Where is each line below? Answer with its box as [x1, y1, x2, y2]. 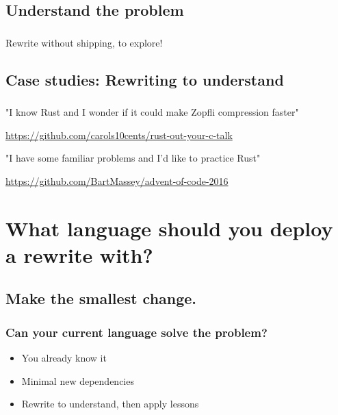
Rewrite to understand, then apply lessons [21, 397, 199, 411]
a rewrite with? [5, 240, 153, 268]
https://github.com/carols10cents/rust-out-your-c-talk [5, 127, 233, 142]
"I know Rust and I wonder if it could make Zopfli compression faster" [5, 105, 299, 118]
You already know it [21, 350, 107, 364]
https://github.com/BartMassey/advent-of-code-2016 [5, 173, 229, 188]
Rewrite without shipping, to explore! [5, 35, 163, 49]
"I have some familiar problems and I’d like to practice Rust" [5, 151, 261, 165]
